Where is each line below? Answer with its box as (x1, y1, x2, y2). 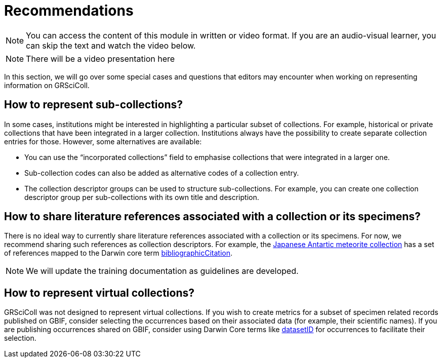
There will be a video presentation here (26, 53, 175, 64)
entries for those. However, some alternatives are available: (4, 137, 202, 146)
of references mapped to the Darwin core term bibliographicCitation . (4, 249, 232, 258)
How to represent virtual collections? (4, 286, 194, 299)
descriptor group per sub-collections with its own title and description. (24, 192, 259, 202)
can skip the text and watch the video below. (26, 40, 196, 51)
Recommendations (4, 2, 134, 19)
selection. (4, 334, 36, 343)
